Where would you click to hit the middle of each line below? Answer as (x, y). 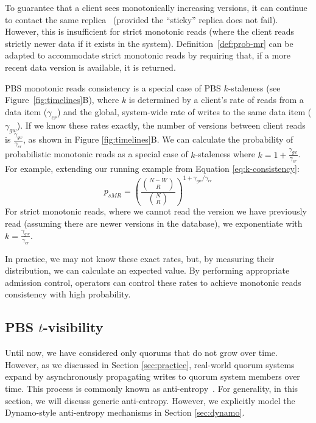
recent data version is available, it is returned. (90, 67)
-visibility (73, 327)
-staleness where (225, 154)
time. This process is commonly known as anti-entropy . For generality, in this (152, 389)
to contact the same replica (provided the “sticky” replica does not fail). (142, 19)
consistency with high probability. (68, 294)
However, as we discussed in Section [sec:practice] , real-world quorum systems (150, 364)
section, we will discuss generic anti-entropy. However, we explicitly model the (150, 400)
